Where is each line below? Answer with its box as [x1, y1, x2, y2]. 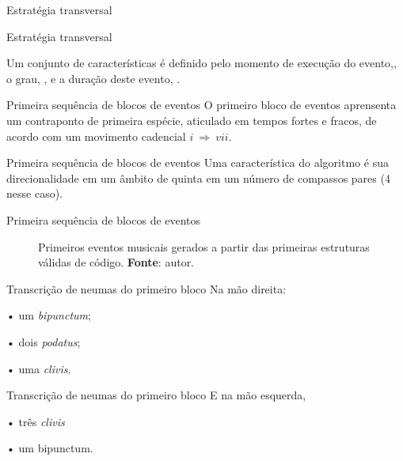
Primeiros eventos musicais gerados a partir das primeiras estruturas [38, 238, 370, 255]
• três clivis [6, 413, 65, 429]
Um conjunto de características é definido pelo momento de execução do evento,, [6, 55, 397, 71]
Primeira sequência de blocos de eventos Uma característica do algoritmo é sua [6, 154, 389, 171]
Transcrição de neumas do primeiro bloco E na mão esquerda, [6, 387, 306, 403]
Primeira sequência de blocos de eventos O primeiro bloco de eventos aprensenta [6, 96, 397, 113]
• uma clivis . [6, 360, 71, 376]
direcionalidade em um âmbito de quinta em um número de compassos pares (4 [6, 169, 390, 186]
